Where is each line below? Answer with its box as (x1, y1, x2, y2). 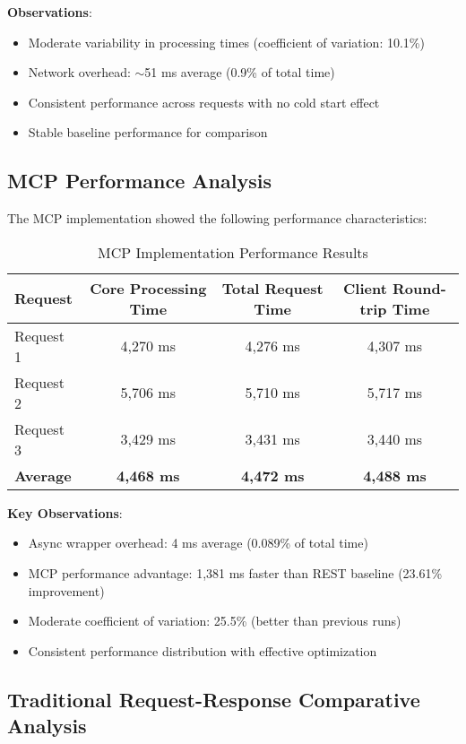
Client (343, 277, 387, 298)
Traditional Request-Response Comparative (7, 685, 420, 713)
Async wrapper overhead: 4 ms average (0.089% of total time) (28, 533, 368, 552)
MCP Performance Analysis (7, 167, 272, 195)
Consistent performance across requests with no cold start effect (28, 92, 380, 111)
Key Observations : (7, 503, 123, 522)
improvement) (28, 581, 105, 600)
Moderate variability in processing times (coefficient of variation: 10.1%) (28, 32, 425, 51)
